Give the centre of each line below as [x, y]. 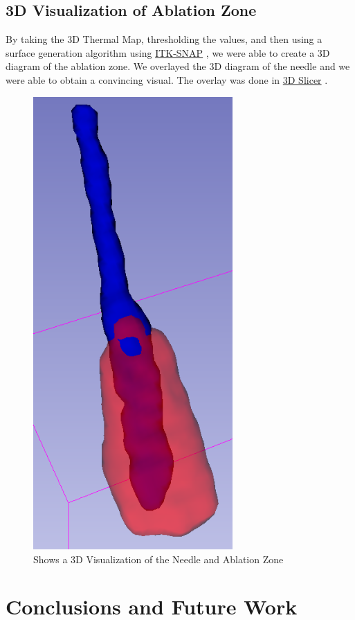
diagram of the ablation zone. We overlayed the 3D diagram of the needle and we [178, 66]
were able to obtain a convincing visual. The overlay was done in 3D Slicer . [167, 79]
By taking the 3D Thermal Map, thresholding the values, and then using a [164, 39]
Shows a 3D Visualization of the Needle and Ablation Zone [158, 559]
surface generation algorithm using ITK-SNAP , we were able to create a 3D [168, 52]
